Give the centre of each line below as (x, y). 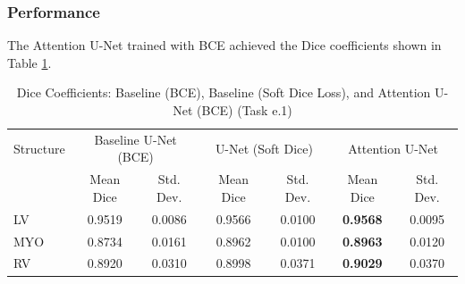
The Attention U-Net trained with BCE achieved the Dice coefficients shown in (224, 45)
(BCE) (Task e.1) (245, 110)
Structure (39, 148)
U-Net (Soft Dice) (264, 148)
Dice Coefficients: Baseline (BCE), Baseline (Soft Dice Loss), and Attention (224, 92)
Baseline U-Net (135, 139)
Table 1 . (30, 62)
